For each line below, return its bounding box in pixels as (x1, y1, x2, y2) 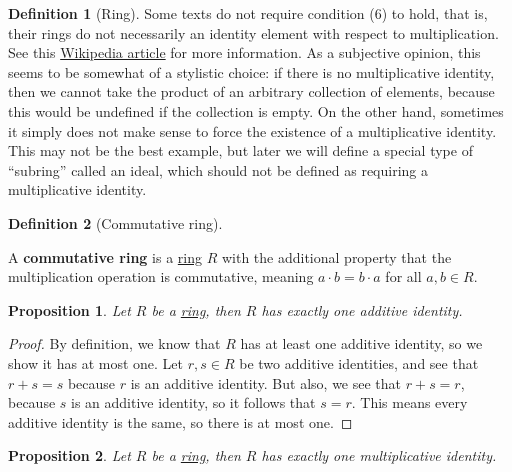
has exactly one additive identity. (261, 299, 463, 320)
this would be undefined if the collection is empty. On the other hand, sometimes (8, 100, 504, 121)
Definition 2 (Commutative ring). (8, 212, 223, 233)
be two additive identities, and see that (239, 352, 479, 373)
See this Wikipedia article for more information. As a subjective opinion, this (8, 42, 481, 63)
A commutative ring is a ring (8, 246, 202, 267)
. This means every (351, 392, 468, 413)
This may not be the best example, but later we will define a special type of (8, 140, 473, 161)
